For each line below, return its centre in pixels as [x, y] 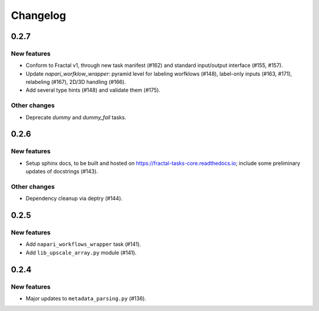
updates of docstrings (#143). [62, 171]
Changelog [38, 15]
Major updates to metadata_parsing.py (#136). [86, 299]
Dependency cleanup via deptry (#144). [74, 199]
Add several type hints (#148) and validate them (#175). [93, 90]
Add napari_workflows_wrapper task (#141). [83, 244]
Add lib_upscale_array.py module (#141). [81, 252]
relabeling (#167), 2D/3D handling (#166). [76, 82]
